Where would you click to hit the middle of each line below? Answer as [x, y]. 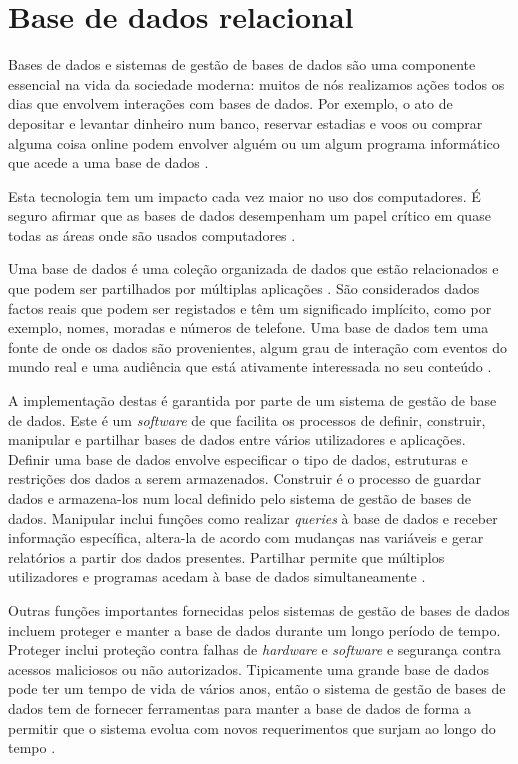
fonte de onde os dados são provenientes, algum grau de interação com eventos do [257, 346]
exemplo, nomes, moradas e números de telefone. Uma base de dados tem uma [248, 327]
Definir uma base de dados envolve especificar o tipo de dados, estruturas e [238, 458]
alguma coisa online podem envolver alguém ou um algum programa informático [254, 142]
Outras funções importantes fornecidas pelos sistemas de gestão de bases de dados [259, 609]
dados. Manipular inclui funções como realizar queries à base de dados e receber [253, 517]
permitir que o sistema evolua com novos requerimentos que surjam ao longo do [252, 727]
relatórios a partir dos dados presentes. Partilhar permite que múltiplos [226, 556]
